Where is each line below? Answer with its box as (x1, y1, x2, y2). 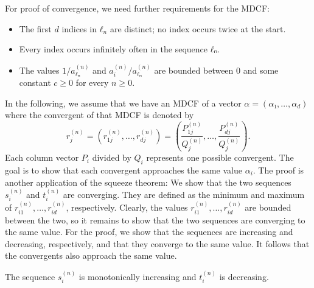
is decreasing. (219, 270, 269, 283)
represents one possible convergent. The (146, 151, 294, 164)
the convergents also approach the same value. (5, 249, 177, 262)
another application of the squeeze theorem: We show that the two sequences (5, 175, 291, 188)
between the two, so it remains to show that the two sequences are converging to (5, 213, 305, 226)
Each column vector (5, 151, 79, 164)
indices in (61, 22, 97, 35)
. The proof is (253, 164, 304, 176)
